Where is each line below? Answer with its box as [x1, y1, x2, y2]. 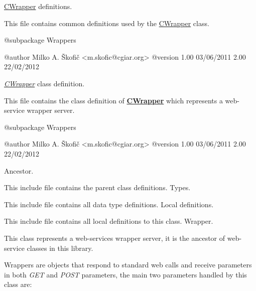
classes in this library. [27, 242, 93, 253]
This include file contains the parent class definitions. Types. [4, 182, 191, 193]
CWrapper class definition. [4, 78, 85, 88]
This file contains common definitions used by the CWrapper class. [4, 18, 209, 28]
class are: [4, 279, 32, 289]
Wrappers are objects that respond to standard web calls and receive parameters [4, 259, 252, 270]
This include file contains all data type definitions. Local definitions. [4, 199, 214, 209]
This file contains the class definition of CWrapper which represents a [4, 95, 223, 105]
